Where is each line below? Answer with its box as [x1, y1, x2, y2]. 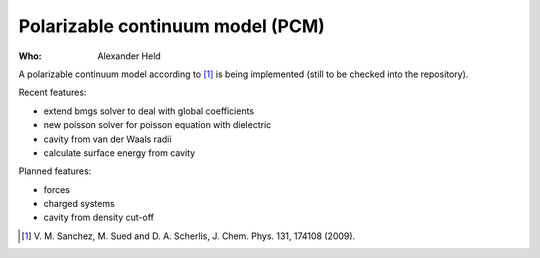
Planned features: [18, 165, 92, 177]
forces [43, 183, 70, 195]
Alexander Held [97, 50, 162, 62]
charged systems [43, 198, 115, 210]
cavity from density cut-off [43, 211, 155, 224]
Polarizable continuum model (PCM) [18, 15, 325, 37]
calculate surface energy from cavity [43, 146, 196, 159]
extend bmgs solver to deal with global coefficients [43, 105, 255, 117]
